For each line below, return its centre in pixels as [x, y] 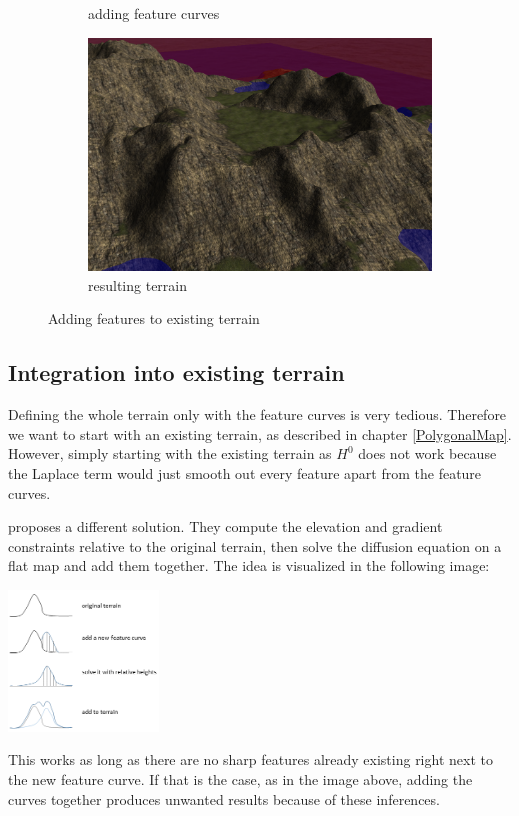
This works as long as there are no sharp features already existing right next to [250, 759]
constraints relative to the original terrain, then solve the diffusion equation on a [255, 545]
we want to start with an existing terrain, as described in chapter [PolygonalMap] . [260, 433]
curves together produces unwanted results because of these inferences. [224, 798]
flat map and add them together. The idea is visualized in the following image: [249, 565]
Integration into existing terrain [176, 372]
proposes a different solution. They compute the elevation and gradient [225, 526]
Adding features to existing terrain [154, 318]
